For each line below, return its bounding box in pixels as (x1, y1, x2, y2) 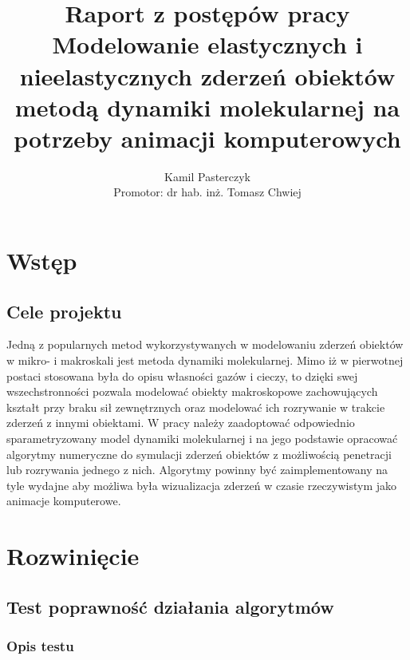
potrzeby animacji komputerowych (14, 121, 401, 154)
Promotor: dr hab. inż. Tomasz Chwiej (113, 184, 302, 200)
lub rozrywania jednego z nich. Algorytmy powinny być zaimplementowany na (6, 461, 388, 478)
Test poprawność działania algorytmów (6, 594, 334, 619)
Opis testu (6, 636, 74, 656)
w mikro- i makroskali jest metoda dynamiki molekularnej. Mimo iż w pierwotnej (6, 352, 404, 369)
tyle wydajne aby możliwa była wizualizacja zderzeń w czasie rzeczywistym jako (6, 476, 397, 493)
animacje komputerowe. (6, 492, 121, 509)
